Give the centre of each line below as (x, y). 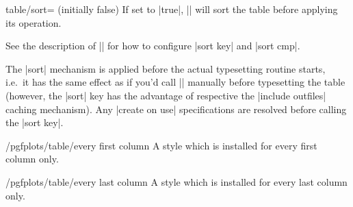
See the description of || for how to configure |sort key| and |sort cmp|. (153, 46)
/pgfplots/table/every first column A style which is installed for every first (161, 145)
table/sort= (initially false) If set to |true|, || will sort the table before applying (172, 9)
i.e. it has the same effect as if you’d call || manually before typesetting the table (175, 82)
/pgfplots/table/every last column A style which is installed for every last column (176, 181)
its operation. (34, 22)
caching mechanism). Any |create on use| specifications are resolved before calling (176, 109)
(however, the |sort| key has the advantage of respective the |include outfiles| (166, 95)
